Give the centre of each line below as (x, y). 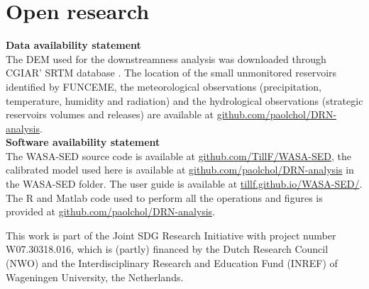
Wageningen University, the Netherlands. (95, 277)
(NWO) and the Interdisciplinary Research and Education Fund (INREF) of (172, 263)
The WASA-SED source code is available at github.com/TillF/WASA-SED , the (178, 155)
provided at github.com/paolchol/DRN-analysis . (111, 211)
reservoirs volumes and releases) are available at (110, 114)
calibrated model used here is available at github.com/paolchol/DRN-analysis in (180, 170)
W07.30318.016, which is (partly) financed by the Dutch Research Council (167, 249)
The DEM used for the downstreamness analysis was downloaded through (166, 58)
